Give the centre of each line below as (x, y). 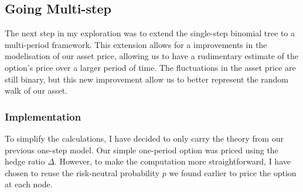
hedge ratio (25, 161)
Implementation (43, 116)
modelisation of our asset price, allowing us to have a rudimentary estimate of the (152, 56)
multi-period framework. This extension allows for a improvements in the (136, 44)
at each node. (29, 184)
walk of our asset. (36, 90)
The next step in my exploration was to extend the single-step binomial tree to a (150, 33)
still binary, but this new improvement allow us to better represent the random (147, 79)
